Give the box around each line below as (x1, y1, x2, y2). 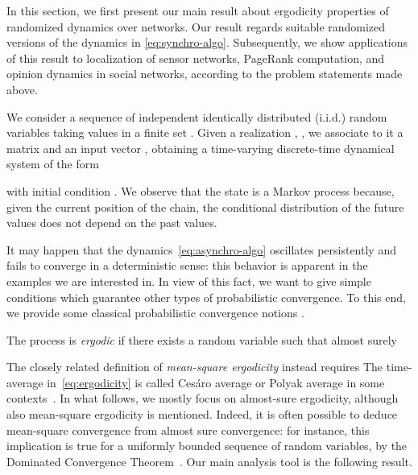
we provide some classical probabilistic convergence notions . (6, 304, 304, 321)
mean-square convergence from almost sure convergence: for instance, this (6, 421, 370, 438)
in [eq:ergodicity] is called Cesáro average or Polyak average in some (47, 374, 385, 390)
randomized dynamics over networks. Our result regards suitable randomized (6, 18, 386, 35)
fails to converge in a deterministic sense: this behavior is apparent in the (6, 257, 368, 274)
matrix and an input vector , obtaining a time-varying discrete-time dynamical (6, 139, 395, 156)
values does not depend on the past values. (6, 214, 217, 231)
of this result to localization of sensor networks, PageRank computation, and (6, 49, 385, 66)
